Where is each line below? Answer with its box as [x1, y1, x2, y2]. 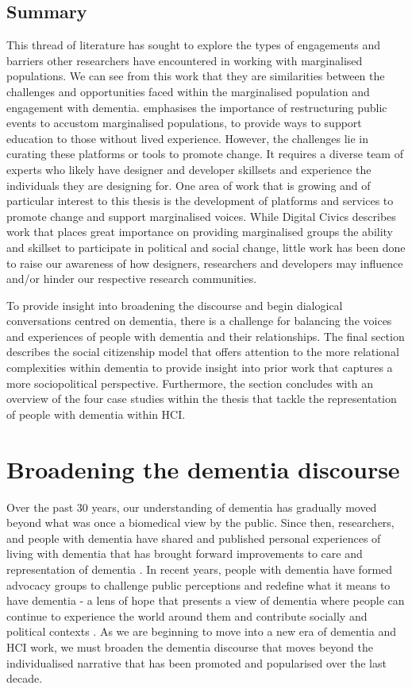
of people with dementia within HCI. [6, 405, 186, 422]
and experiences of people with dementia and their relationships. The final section [6, 327, 405, 344]
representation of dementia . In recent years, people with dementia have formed [6, 560, 393, 577]
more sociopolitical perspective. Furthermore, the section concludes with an [6, 374, 373, 391]
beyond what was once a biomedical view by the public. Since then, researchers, [6, 514, 395, 531]
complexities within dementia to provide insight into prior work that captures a [6, 359, 393, 376]
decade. [6, 670, 43, 687]
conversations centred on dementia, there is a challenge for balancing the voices [6, 312, 392, 329]
